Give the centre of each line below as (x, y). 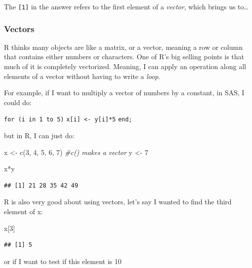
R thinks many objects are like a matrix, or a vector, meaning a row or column (123, 47)
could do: (18, 102)
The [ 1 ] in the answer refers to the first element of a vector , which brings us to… (126, 6)
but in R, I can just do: (39, 135)
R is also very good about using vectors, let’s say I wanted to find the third (118, 202)
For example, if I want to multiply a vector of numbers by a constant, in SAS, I (124, 93)
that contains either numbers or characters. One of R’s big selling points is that (124, 57)
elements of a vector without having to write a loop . (82, 76)
